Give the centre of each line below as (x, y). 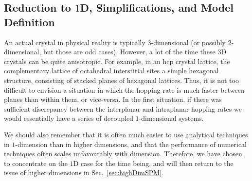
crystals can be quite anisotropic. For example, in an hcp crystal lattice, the (117, 61)
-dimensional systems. (171, 118)
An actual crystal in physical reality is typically (75, 42)
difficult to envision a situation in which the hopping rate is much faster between (124, 90)
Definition (29, 22)
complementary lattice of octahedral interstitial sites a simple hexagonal (111, 71)
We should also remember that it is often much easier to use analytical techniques (126, 134)
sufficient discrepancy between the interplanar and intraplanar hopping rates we (123, 108)
